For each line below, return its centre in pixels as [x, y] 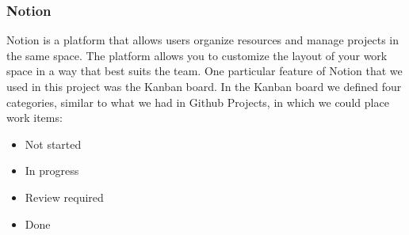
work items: [34, 117]
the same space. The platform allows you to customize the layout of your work [197, 55]
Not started [53, 144]
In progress [52, 171]
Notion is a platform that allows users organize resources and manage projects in [203, 40]
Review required [64, 197]
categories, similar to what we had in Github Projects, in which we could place [198, 102]
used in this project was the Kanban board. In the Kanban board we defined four [204, 86]
